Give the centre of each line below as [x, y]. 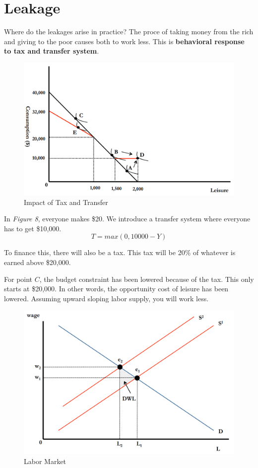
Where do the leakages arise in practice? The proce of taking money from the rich [129, 32]
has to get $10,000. [33, 228]
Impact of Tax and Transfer [66, 202]
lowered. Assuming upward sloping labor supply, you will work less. [106, 298]
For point [18, 279]
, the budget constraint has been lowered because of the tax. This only [147, 279]
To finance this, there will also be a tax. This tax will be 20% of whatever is [120, 252]
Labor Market [45, 461]
